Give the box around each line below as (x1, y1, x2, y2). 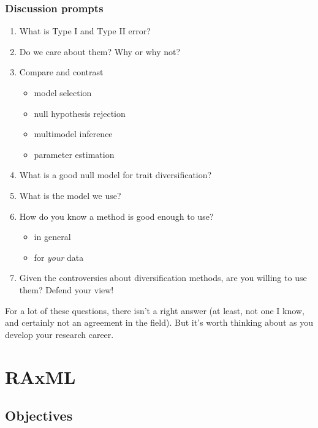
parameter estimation (34, 148, 115, 160)
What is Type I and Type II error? (19, 24, 151, 37)
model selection (34, 86, 92, 99)
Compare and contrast (19, 66, 104, 78)
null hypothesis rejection (34, 107, 126, 119)
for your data (34, 250, 84, 263)
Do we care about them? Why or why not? (19, 45, 181, 58)
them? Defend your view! (19, 283, 114, 296)
